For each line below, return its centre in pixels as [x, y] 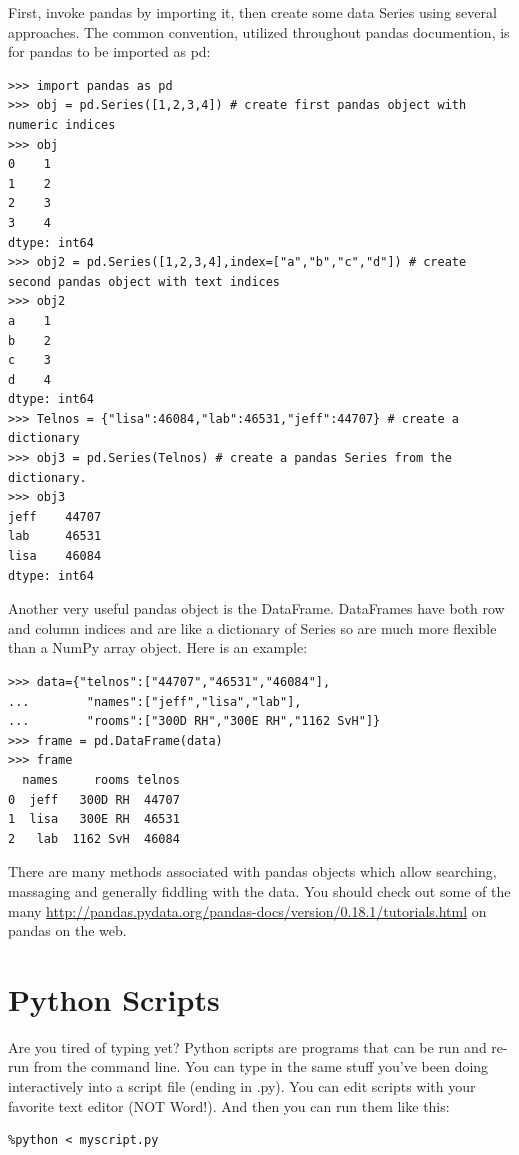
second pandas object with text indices [144, 281]
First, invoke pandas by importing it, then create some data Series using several [252, 12]
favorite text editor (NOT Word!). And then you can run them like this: [229, 1105]
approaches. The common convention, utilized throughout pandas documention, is [259, 31]
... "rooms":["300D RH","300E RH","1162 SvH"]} [194, 721]
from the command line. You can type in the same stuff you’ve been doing [261, 1066]
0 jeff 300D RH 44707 [94, 799]
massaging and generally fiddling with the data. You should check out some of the [259, 890]
